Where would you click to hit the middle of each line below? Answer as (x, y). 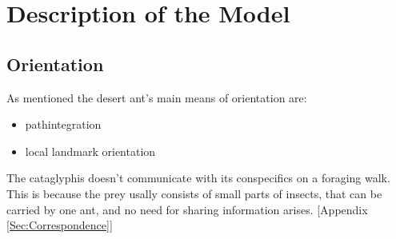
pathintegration (63, 124)
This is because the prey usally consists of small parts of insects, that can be (194, 193)
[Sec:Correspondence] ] (60, 225)
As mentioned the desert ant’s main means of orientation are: (157, 97)
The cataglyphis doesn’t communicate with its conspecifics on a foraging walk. (198, 178)
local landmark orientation (90, 151)
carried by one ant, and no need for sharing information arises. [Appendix (187, 209)
